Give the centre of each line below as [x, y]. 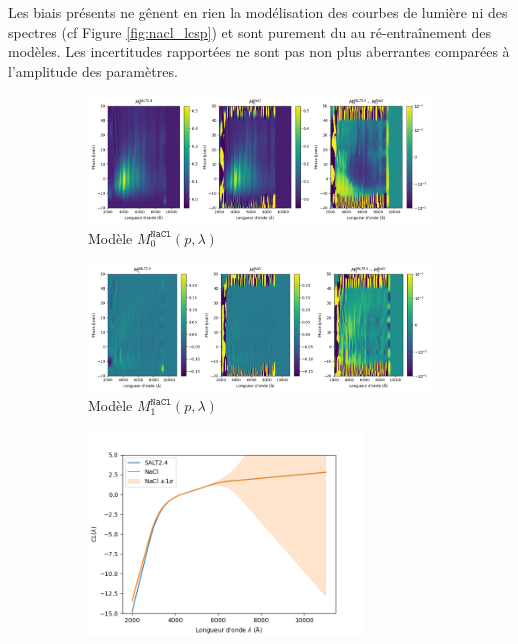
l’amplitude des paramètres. [93, 70]
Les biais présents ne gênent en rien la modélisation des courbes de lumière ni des [258, 12]
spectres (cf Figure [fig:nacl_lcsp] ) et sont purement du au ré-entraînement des [249, 31]
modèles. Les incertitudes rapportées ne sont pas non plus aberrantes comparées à [259, 51]
